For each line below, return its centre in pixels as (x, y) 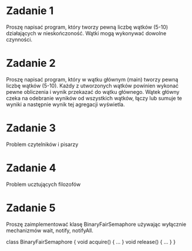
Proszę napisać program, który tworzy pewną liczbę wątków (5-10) (87, 27)
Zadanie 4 (31, 168)
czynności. (19, 39)
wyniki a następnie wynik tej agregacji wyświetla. (65, 104)
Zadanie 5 (31, 208)
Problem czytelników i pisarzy (42, 144)
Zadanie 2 (31, 63)
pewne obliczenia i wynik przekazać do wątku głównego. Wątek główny (93, 91)
